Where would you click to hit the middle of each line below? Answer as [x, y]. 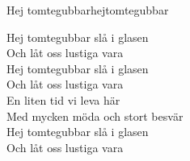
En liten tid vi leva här [63, 99]
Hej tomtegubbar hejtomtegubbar [88, 10]
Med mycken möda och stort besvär [95, 116]
